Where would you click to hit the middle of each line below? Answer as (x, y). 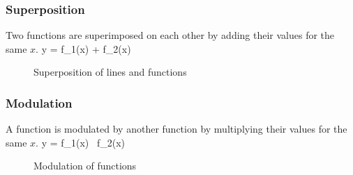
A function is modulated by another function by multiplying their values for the (176, 129)
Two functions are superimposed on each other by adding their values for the (170, 35)
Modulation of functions (85, 166)
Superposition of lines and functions (110, 72)
